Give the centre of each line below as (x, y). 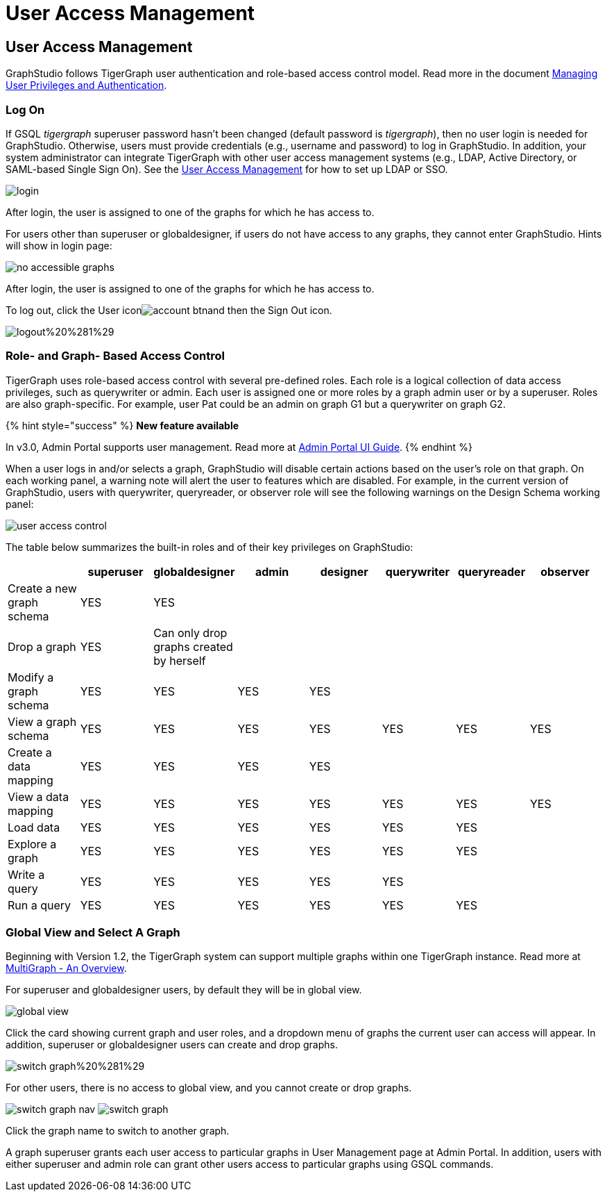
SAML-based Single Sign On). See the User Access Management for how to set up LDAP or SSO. (227, 169)
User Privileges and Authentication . (86, 85)
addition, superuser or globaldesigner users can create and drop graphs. (172, 1045)
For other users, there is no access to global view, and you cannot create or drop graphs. (209, 1088)
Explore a (32, 844)
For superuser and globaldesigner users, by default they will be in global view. (184, 990)
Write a (26, 874)
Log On (25, 109)
